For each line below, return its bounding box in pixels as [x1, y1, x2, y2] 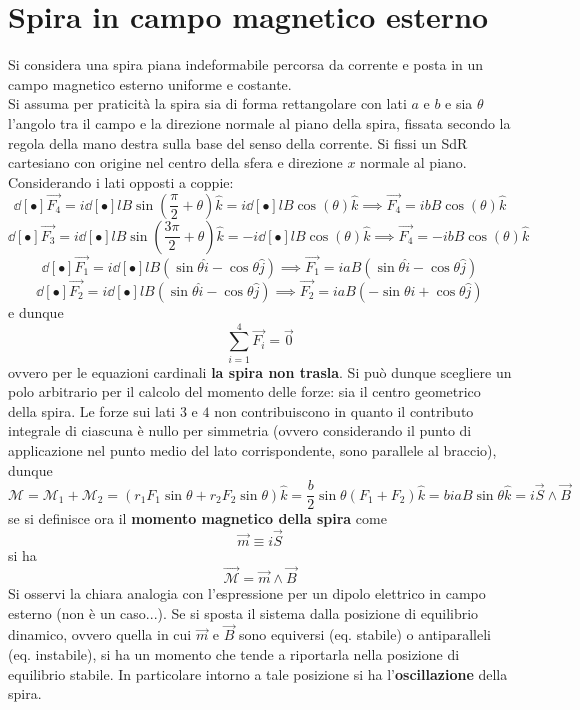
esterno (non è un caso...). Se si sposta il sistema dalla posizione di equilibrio [8, 602, 479, 623]
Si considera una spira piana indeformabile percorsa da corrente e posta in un [8, 54, 484, 75]
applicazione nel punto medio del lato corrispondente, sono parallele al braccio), [8, 440, 497, 461]
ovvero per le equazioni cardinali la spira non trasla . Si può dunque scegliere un [8, 361, 512, 382]
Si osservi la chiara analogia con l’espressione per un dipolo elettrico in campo [8, 582, 486, 603]
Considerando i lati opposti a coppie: [8, 171, 234, 192]
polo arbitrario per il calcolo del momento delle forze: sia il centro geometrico [8, 381, 481, 402]
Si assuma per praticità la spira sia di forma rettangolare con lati [8, 93, 407, 114]
